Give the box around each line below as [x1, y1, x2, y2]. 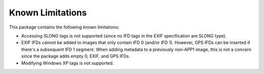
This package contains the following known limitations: [9, 24, 120, 30]
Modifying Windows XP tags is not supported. [21, 60, 114, 66]
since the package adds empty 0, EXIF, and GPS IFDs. [21, 53, 131, 59]
